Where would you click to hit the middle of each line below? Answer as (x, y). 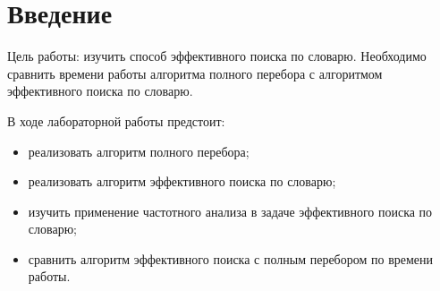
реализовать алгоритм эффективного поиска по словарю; (182, 181)
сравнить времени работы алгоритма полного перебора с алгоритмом (195, 73)
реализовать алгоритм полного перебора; (139, 151)
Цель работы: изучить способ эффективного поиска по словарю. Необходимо (217, 56)
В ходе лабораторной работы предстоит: (116, 120)
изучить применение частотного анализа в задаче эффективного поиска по (230, 211)
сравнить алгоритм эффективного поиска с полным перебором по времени (231, 258)
